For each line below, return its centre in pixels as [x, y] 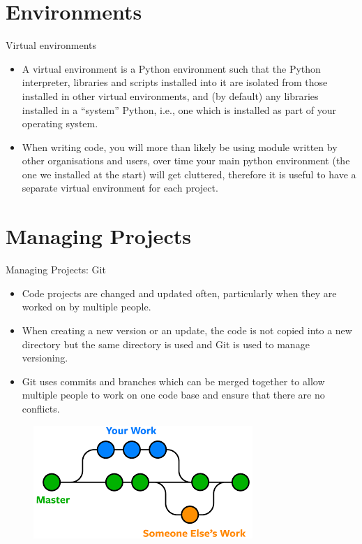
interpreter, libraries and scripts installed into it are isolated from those [175, 82]
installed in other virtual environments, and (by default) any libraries [170, 95]
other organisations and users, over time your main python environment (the [186, 160]
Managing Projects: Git [56, 270]
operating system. [60, 123]
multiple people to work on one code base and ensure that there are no [173, 395]
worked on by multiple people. [86, 307]
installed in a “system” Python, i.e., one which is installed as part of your [179, 109]
